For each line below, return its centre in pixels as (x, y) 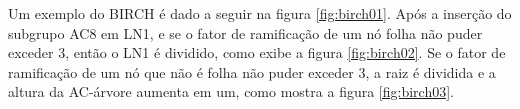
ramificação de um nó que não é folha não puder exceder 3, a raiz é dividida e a (252, 71)
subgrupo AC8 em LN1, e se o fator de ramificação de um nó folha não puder (245, 32)
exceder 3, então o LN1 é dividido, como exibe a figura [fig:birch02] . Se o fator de (257, 52)
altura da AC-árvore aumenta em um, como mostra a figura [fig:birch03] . (231, 91)
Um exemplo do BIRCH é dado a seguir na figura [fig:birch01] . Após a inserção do (260, 13)
